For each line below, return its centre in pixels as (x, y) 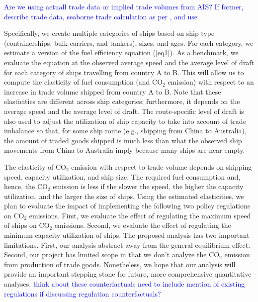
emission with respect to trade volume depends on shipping (162, 166)
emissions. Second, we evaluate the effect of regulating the (143, 225)
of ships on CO (27, 225)
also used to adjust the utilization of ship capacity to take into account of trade (125, 121)
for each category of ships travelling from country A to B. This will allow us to (124, 72)
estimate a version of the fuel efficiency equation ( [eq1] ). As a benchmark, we (121, 52)
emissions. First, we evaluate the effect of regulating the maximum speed (140, 215)
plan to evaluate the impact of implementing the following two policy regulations (127, 206)
